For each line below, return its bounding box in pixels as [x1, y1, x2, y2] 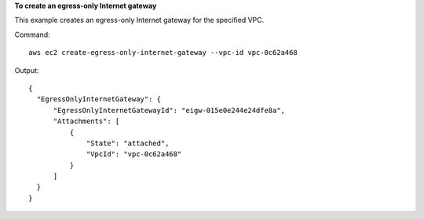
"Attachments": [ [53, 117, 120, 126]
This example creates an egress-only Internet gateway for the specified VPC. [14, 16, 265, 25]
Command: [14, 30, 50, 39]
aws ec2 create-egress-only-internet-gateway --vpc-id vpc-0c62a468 [28, 48, 298, 57]
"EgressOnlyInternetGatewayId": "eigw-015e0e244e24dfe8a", [53, 106, 286, 115]
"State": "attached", [86, 138, 170, 148]
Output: [14, 65, 39, 75]
